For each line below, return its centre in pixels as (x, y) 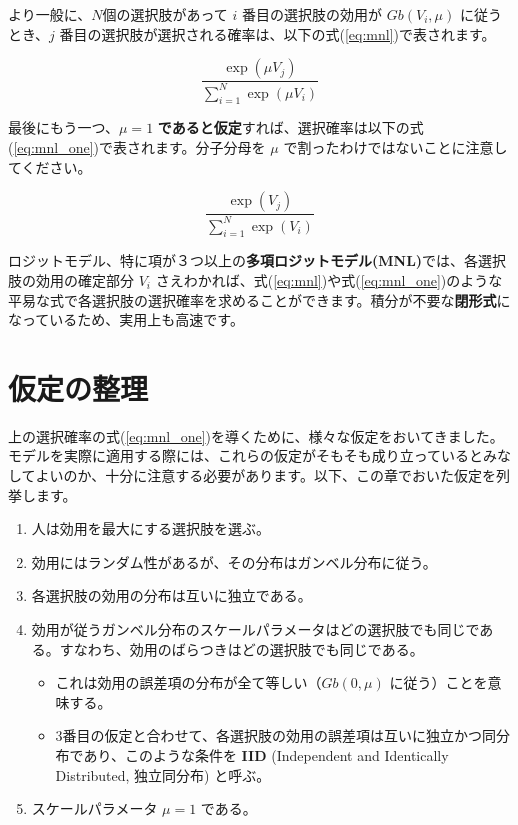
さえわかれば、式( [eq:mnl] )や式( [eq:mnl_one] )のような (329, 279)
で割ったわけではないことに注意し (395, 146)
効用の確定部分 (84, 279)
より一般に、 (50, 14)
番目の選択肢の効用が (312, 14)
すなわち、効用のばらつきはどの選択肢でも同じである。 (241, 648)
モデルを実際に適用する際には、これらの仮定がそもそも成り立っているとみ (253, 455)
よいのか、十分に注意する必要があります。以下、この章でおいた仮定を (265, 475)
